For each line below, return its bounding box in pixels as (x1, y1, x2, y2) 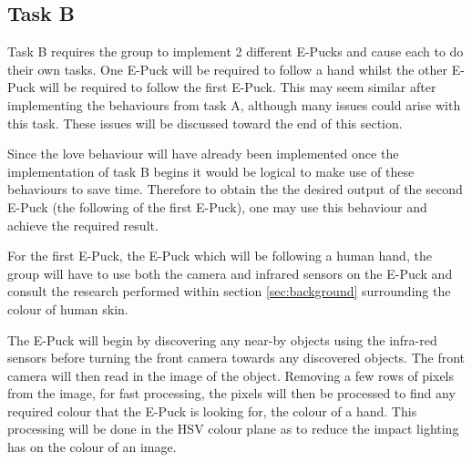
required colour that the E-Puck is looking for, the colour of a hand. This (7, 401, 417, 420)
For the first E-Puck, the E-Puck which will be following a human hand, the (7, 246, 432, 265)
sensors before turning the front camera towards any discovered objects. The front (7, 348, 466, 367)
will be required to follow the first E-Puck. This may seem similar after (39, 77, 436, 97)
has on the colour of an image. (7, 437, 177, 457)
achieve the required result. (7, 215, 159, 234)
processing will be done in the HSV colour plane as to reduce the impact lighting (7, 419, 459, 438)
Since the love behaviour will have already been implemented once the (7, 144, 399, 163)
